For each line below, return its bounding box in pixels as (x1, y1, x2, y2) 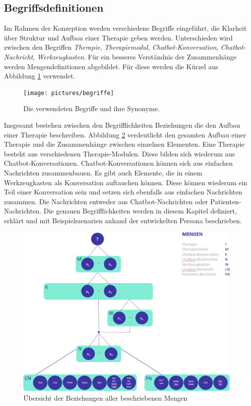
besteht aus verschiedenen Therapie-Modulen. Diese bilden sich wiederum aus (4, 148, 235, 158)
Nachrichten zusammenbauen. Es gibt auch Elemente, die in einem (4, 167, 202, 177)
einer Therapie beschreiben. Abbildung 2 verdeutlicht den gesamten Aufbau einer (4, 129, 246, 139)
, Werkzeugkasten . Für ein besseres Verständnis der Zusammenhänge (33, 51, 237, 61)
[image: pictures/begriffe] (23, 89, 114, 97)
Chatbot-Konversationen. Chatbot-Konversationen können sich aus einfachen (4, 158, 233, 168)
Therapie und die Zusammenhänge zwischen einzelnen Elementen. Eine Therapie (4, 139, 245, 149)
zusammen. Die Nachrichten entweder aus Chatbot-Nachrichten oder (4, 196, 208, 206)
